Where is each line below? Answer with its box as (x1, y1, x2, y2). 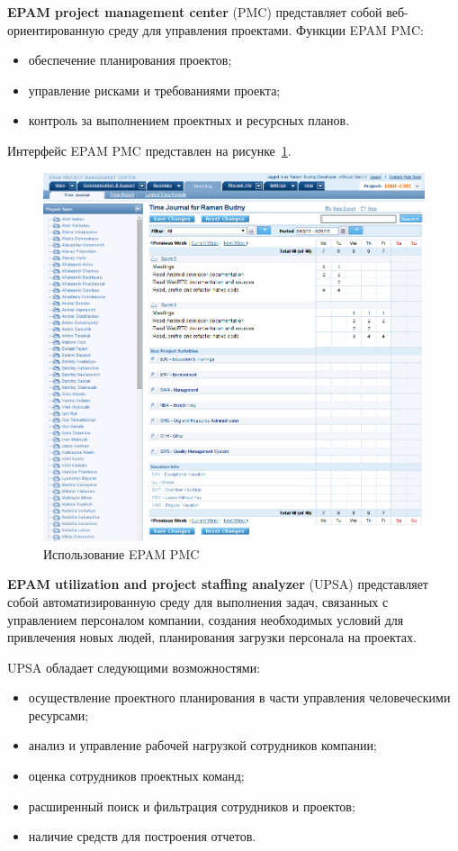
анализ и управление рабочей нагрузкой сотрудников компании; (28, 736, 377, 755)
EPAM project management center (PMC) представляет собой (7, 3, 382, 21)
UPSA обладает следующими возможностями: (7, 657, 261, 676)
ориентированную (7, 20, 104, 39)
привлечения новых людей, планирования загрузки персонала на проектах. (7, 628, 417, 647)
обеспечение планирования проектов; (28, 50, 232, 69)
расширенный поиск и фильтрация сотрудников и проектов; (28, 796, 355, 815)
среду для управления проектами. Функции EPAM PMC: (108, 20, 424, 39)
